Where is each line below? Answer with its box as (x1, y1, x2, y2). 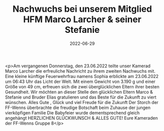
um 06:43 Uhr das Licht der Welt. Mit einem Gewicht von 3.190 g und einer (5, 79, 156, 84)
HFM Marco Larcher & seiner (23, 14, 141, 25)
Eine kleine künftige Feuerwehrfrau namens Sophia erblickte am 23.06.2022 (5, 73, 159, 79)
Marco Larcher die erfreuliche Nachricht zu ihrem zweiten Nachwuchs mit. (5, 68, 156, 74)
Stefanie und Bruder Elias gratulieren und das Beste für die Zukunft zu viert (5, 94, 157, 100)
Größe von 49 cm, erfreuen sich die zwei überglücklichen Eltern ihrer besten (5, 83, 160, 89)
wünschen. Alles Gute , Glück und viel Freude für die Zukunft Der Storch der (5, 99, 159, 105)
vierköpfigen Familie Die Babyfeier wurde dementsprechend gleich (5, 109, 140, 116)
